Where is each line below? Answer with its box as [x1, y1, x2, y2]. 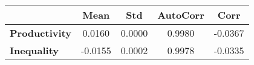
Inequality [10, 43, 59, 57]
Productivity [10, 26, 71, 40]
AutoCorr [157, 8, 204, 22]
